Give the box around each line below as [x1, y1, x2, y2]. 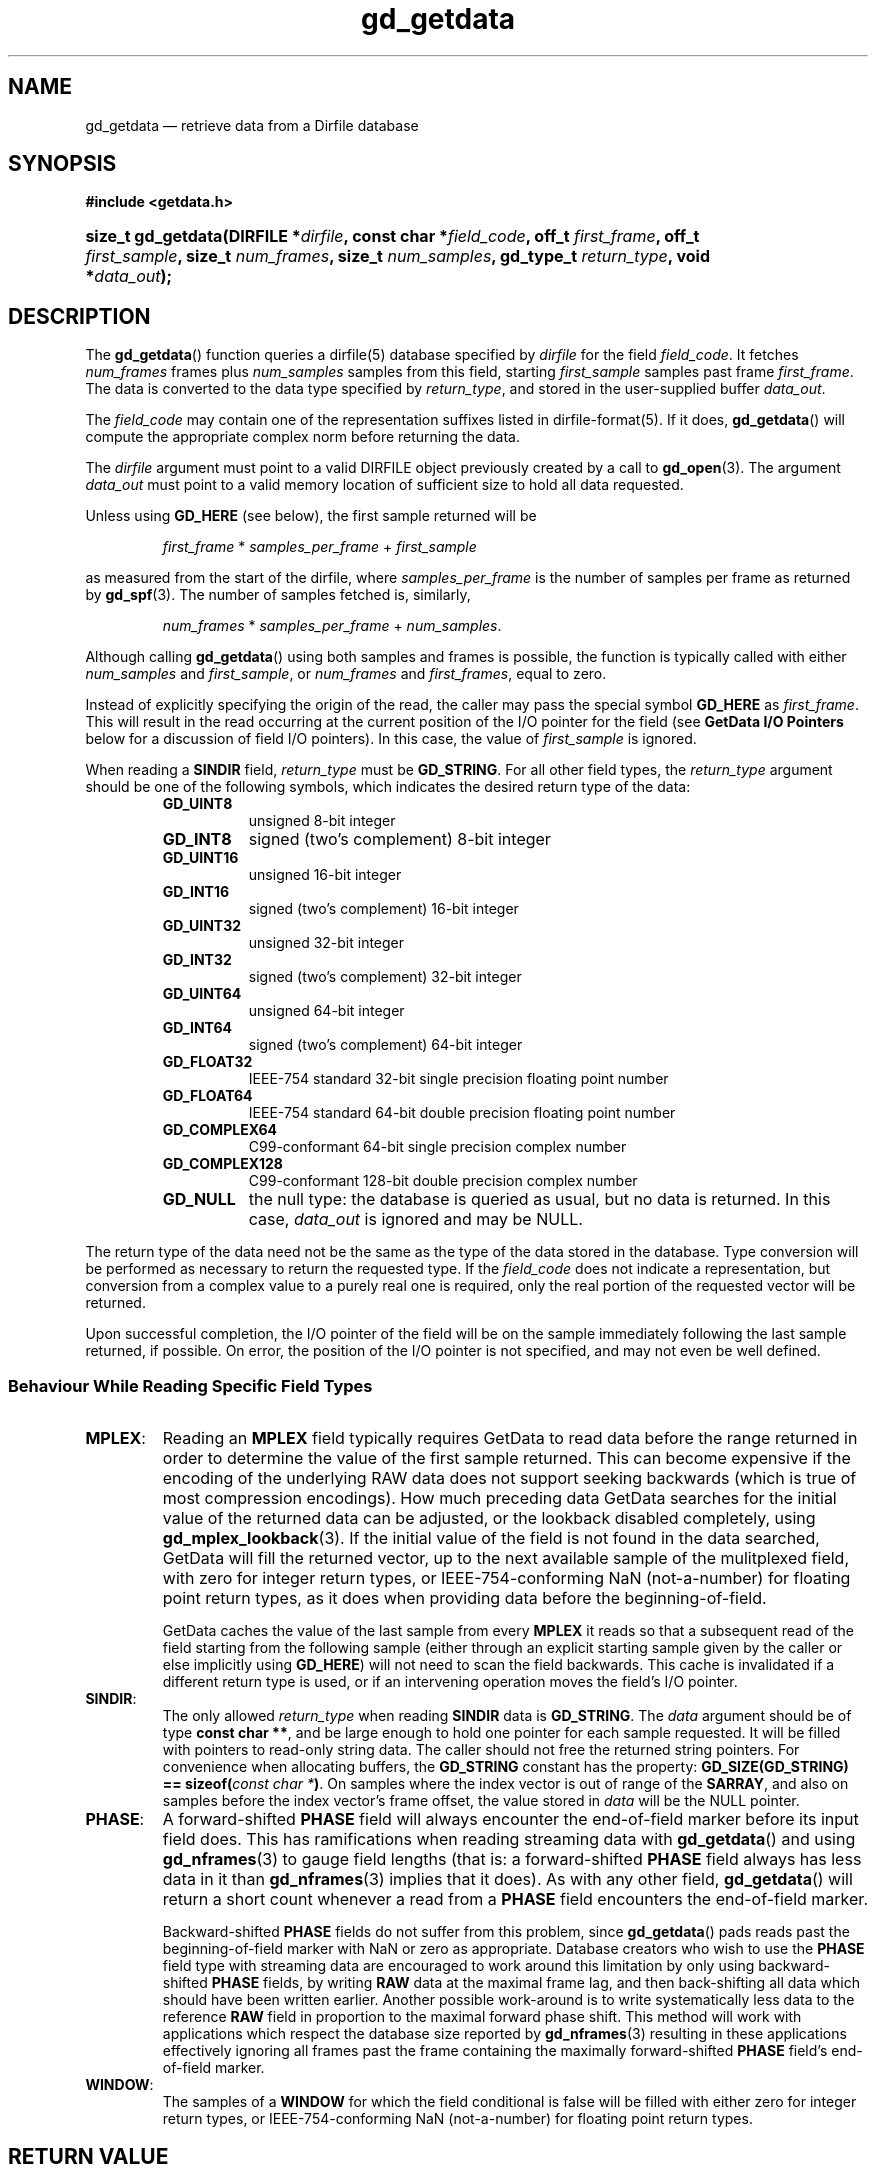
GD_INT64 [162, 1019, 233, 1037]
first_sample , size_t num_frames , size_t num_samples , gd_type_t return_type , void [85, 246, 711, 267]
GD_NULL [162, 1189, 236, 1210]
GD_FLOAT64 [162, 1087, 253, 1105]
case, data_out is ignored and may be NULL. [248, 1209, 583, 1230]
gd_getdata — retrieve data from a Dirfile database [85, 116, 419, 134]
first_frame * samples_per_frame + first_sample [162, 538, 477, 556]
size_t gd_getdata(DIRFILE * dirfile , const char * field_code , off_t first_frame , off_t [85, 226, 700, 247]
